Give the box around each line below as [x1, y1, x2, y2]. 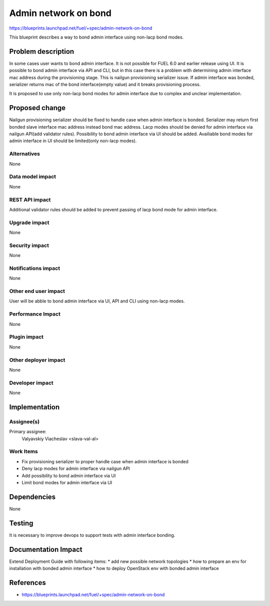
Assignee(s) [9, 418, 40, 425]
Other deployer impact [9, 356, 65, 363]
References [9, 578, 46, 587]
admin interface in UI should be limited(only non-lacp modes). [9, 138, 137, 144]
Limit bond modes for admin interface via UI [21, 479, 112, 485]
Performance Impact [9, 311, 61, 318]
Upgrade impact [9, 219, 49, 226]
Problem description [9, 47, 74, 56]
